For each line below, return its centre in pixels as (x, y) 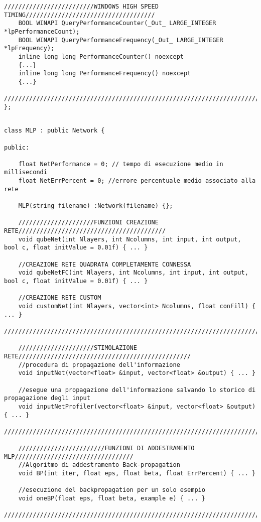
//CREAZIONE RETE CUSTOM (60, 298)
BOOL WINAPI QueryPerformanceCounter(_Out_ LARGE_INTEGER (117, 23)
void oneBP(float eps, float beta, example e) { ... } (112, 499)
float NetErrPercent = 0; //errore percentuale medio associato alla (137, 181)
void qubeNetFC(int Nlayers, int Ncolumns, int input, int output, (133, 273)
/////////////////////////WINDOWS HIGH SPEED (81, 7)
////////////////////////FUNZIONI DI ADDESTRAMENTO (106, 448)
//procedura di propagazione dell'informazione (99, 365)
